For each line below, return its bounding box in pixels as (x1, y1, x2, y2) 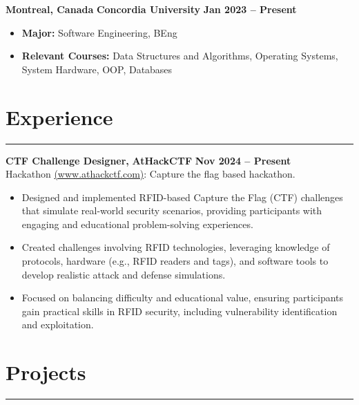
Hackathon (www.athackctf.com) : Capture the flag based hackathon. (6, 167, 295, 181)
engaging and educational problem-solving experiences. (21, 216, 253, 231)
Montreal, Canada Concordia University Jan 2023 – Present (6, 2, 297, 16)
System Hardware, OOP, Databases (21, 62, 173, 76)
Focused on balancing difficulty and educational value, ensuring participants (21, 290, 344, 305)
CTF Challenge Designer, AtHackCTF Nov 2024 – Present (6, 153, 291, 167)
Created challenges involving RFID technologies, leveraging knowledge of (21, 240, 330, 254)
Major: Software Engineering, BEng (21, 25, 177, 39)
